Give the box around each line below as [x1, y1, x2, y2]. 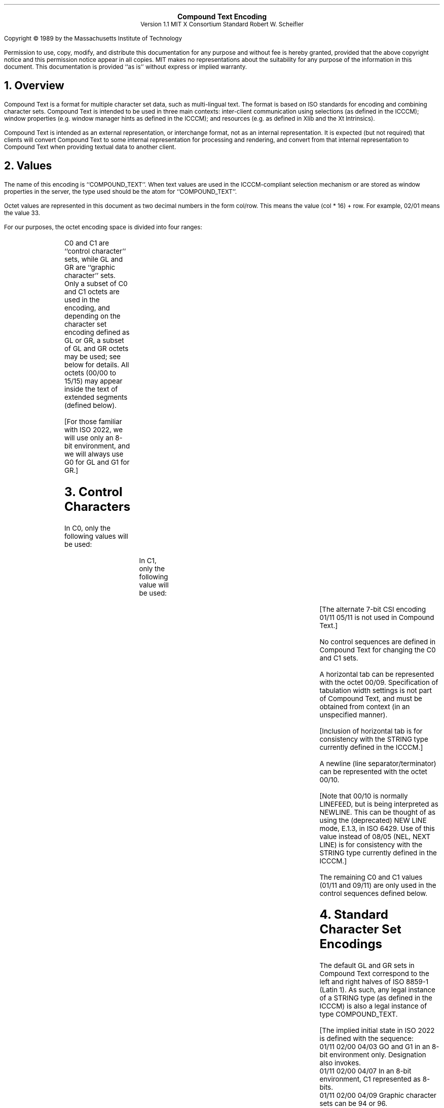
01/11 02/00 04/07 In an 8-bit [319, 1067, 412, 1076]
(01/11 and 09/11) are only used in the [319, 881, 436, 889]
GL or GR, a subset [64, 336, 124, 344]
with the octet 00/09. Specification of [319, 678, 438, 686]
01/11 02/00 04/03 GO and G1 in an [319, 1043, 430, 1051]
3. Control [64, 484, 123, 499]
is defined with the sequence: [319, 1034, 414, 1043]
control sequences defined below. [319, 889, 428, 897]
